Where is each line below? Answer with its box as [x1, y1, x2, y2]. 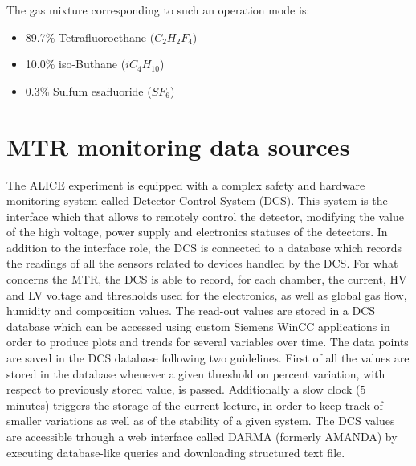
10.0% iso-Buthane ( [25, 55, 126, 72]
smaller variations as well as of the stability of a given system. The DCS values [6, 412, 395, 429]
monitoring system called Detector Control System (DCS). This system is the [6, 192, 388, 209]
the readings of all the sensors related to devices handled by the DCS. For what [6, 255, 398, 272]
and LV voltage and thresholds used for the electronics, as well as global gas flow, [6, 286, 407, 303]
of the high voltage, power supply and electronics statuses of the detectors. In [6, 223, 388, 240]
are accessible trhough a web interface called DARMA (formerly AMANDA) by [6, 428, 398, 444]
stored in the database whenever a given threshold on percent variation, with [6, 365, 385, 382]
